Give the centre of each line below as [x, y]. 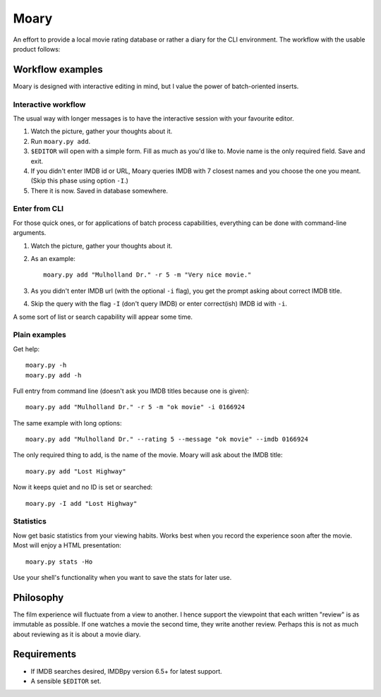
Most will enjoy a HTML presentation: [67, 545]
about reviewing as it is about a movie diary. [77, 634]
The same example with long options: [67, 423]
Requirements [45, 654]
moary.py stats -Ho [59, 562]
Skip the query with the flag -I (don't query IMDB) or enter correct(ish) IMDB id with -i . [159, 304]
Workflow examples [58, 69]
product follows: [37, 49]
